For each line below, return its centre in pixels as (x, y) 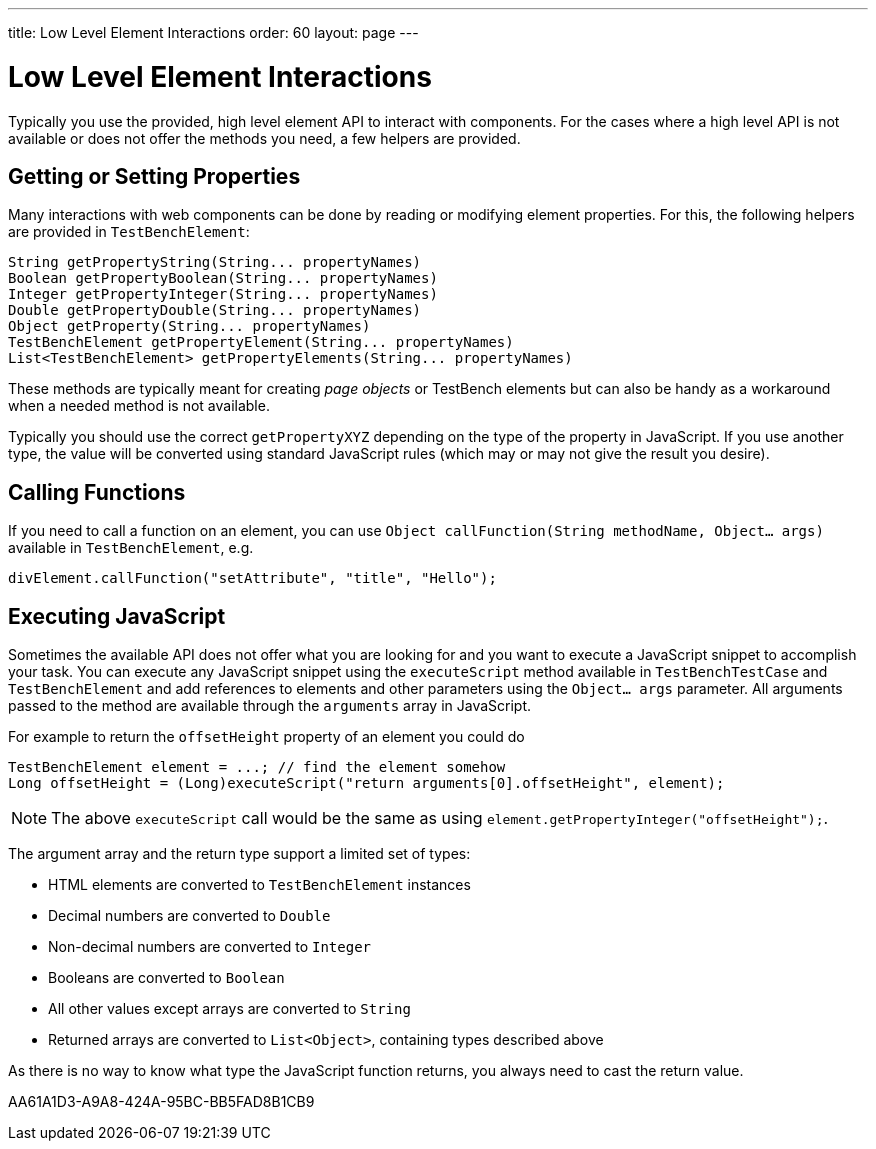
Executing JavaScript (117, 616)
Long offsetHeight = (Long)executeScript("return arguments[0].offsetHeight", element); (366, 783)
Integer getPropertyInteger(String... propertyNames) (223, 294)
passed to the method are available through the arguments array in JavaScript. (270, 706)
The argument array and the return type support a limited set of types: (239, 854)
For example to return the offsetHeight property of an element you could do (266, 737)
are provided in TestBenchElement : (129, 232)
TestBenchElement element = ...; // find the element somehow (257, 767)
